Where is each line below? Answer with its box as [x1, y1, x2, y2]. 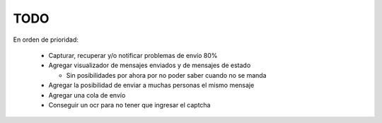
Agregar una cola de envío [48, 90, 126, 99]
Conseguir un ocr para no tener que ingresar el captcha [48, 100, 211, 109]
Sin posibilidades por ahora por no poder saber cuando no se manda [66, 71, 267, 79]
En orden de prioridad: [13, 35, 79, 44]
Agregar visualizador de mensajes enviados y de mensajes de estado [48, 61, 251, 70]
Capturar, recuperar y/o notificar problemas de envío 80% [48, 51, 218, 59]
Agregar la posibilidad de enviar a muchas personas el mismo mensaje [48, 81, 255, 90]
